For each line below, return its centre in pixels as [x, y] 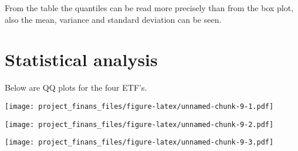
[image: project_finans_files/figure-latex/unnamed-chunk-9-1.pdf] [139, 106]
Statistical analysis [81, 59]
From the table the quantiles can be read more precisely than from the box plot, [149, 8]
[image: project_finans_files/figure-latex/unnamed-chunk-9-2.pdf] [139, 124]
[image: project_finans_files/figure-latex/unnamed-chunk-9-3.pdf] [139, 143]
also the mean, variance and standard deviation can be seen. [113, 19]
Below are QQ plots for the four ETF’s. [76, 87]
